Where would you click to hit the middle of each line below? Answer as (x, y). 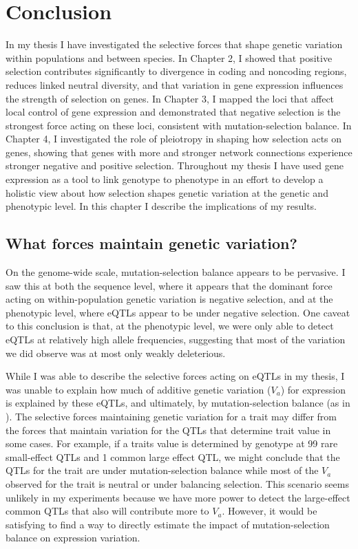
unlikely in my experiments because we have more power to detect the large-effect (178, 497)
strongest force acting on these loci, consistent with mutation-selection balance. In (179, 125)
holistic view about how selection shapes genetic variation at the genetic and (167, 192)
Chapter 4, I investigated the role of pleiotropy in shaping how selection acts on (174, 139)
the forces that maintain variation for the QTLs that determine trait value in (168, 430)
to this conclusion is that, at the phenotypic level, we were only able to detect (170, 326)
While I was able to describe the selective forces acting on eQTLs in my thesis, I (175, 376)
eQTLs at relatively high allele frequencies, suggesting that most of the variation (176, 340)
